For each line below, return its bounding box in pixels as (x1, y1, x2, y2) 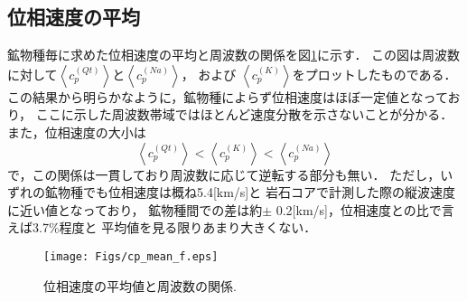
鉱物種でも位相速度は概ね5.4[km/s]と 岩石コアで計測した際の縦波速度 (44, 183, 455, 202)
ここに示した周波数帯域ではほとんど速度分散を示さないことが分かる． (35, 105, 453, 124)
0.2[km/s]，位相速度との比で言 (276, 200, 454, 219)
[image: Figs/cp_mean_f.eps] (43, 249, 219, 263)
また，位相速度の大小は (7, 122, 146, 141)
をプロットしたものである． (292, 64, 457, 83)
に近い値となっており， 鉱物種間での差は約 (7, 200, 263, 219)
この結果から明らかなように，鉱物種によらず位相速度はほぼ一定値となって (7, 87, 448, 106)
